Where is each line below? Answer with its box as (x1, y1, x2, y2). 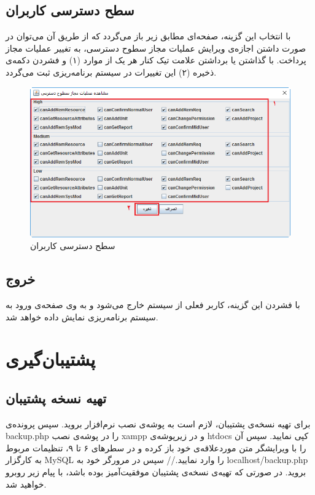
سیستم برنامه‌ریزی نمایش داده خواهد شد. (6, 310, 158, 323)
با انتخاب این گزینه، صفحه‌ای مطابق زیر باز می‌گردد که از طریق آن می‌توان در (6, 30, 291, 42)
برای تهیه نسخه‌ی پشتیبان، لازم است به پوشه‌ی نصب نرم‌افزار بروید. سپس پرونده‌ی (6, 417, 311, 430)
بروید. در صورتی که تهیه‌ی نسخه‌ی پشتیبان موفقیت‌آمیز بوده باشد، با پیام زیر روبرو (6, 465, 306, 478)
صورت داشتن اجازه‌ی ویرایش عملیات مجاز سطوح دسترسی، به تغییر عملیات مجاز (6, 41, 306, 54)
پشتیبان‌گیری (6, 346, 96, 371)
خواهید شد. (6, 477, 47, 490)
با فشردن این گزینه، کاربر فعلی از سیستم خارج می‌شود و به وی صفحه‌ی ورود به (6, 298, 300, 311)
